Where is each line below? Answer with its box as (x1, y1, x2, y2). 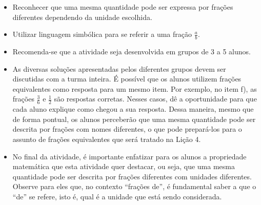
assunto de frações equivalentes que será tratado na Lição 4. (12, 134, 201, 144)
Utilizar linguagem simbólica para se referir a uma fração (12, 29, 192, 39)
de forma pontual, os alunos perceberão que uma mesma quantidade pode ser (12, 113, 256, 124)
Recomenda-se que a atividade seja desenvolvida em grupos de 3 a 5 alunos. (12, 46, 251, 57)
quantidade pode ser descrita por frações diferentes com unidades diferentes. (12, 171, 252, 181)
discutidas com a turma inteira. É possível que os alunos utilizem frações (12, 73, 242, 84)
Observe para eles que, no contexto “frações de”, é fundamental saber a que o (12, 181, 256, 192)
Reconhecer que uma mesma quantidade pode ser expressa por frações (12, 2, 233, 12)
